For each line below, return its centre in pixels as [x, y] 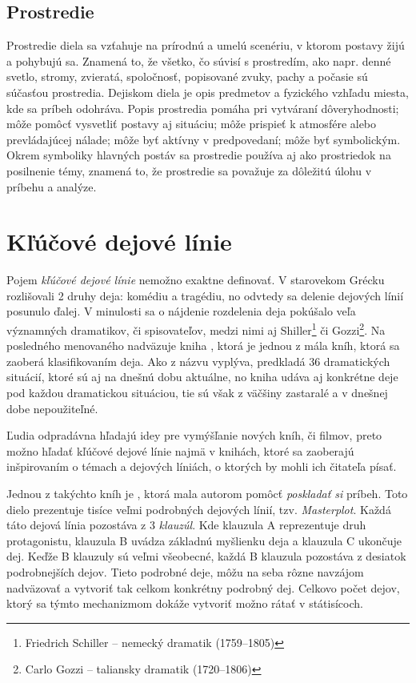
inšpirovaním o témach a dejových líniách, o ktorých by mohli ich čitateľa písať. [202, 466]
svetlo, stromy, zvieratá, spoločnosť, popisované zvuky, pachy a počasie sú [187, 76]
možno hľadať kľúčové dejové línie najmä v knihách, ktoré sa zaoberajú [180, 450]
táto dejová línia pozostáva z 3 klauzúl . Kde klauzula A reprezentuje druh [186, 525]
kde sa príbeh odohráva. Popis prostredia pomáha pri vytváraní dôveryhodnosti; [203, 108]
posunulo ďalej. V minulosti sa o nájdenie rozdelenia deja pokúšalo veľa [181, 311]
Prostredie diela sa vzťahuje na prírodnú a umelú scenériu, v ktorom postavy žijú [206, 45]
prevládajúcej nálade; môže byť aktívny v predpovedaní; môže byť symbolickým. [204, 139]
